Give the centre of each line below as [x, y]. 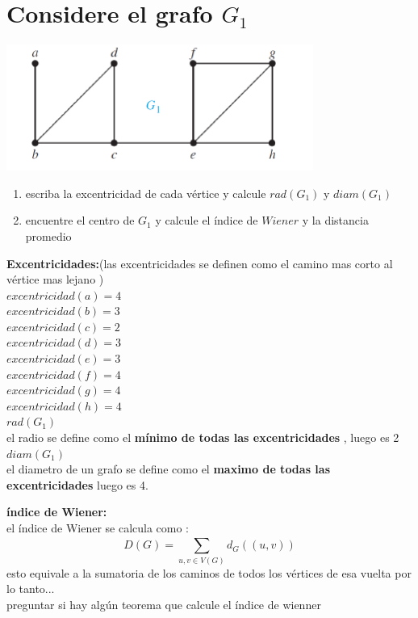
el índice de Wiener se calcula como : [98, 528]
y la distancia [335, 220]
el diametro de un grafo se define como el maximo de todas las [169, 469]
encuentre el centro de [80, 220]
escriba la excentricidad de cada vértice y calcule [146, 193]
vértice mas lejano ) [55, 279]
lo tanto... [31, 589]
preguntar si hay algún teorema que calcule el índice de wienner [164, 604]
